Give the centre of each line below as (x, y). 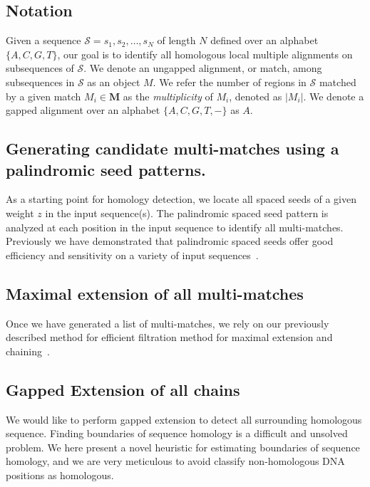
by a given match (43, 96)
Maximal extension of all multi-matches (155, 293)
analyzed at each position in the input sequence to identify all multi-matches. (175, 227)
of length (176, 40)
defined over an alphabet (264, 40)
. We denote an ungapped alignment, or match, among (203, 68)
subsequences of (40, 68)
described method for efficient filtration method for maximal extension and (169, 337)
